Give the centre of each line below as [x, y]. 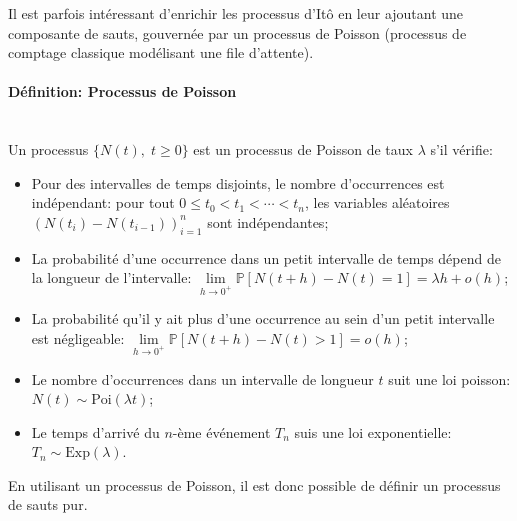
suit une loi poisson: [449, 378]
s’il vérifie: [461, 149]
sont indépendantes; [268, 221]
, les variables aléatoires [377, 202]
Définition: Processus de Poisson [122, 91]
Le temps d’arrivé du [95, 431]
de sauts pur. [48, 504]
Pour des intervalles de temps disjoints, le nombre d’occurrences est [238, 182]
